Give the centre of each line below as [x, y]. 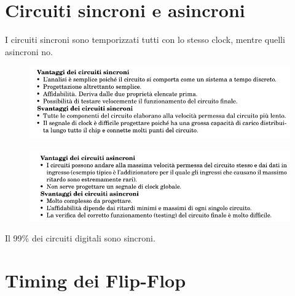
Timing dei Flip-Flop [96, 280]
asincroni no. [29, 51]
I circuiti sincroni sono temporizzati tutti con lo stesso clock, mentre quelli [145, 40]
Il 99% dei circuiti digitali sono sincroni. [80, 238]
